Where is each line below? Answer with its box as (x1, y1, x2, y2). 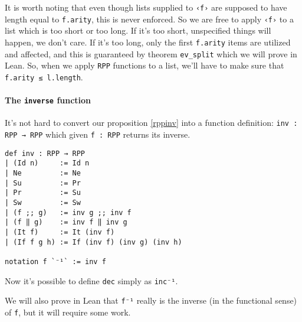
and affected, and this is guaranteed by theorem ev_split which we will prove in (5, 47, 297, 60)
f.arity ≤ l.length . (5, 70, 83, 83)
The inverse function (5, 94, 91, 106)
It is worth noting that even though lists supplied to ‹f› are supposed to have (5, 1, 287, 13)
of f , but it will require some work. (5, 305, 131, 318)
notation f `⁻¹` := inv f (5, 257, 106, 266)
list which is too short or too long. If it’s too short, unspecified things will (5, 24, 271, 37)
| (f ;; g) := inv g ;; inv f (5, 208, 132, 217)
